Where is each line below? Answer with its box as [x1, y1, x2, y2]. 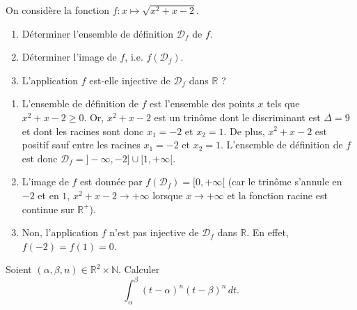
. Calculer [118, 262, 160, 277]
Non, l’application [22, 225, 99, 240]
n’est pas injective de [109, 225, 199, 240]
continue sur [22, 201, 74, 216]
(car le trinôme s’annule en [228, 174, 342, 189]
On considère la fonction [6, 3, 110, 17]
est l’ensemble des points [150, 96, 255, 111]
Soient [6, 262, 32, 277]
